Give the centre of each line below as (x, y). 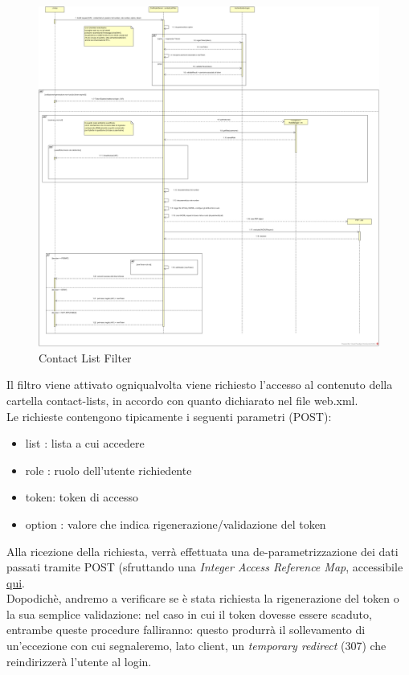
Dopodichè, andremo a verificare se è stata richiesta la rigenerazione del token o (203, 598)
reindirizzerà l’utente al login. (79, 661)
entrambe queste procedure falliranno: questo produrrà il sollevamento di (186, 630)
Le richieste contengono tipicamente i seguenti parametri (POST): (169, 416)
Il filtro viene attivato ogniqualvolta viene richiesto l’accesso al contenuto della (200, 385)
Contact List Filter (85, 357)
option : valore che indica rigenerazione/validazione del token (176, 524)
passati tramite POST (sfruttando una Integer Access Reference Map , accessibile (205, 567)
